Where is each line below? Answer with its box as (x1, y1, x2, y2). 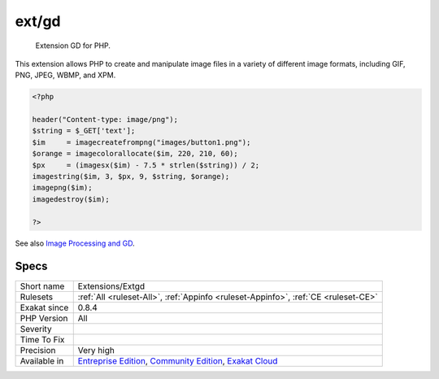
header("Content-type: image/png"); (32, 115, 179, 124)
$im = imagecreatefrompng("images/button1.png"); (32, 137, 251, 146)
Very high (77, 344, 115, 355)
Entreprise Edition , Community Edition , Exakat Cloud (77, 355, 278, 366)
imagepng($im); (32, 183, 93, 193)
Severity (20, 323, 52, 334)
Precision (20, 344, 56, 355)
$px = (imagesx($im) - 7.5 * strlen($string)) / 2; (32, 160, 260, 170)
